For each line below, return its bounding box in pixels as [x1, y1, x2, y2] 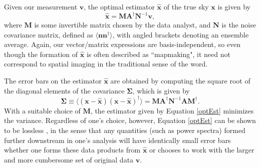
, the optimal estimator [84, 1, 155, 11]
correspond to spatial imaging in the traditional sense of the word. [4, 58, 208, 69]
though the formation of [4, 48, 78, 59]
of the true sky [163, 1, 209, 11]
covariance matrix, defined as [4, 29, 93, 39]
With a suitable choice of [4, 105, 81, 115]
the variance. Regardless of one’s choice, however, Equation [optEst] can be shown [4, 115, 256, 125]
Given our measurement [4, 1, 78, 11]
